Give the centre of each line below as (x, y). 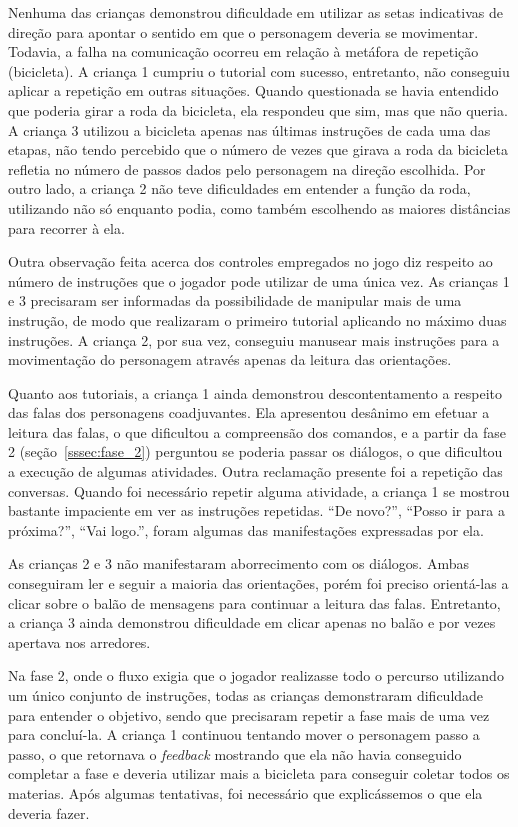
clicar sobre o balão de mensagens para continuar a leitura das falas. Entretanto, (254, 602)
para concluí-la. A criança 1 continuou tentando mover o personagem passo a (244, 734)
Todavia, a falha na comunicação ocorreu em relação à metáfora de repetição (243, 51)
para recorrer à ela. (66, 227)
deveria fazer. (49, 812)
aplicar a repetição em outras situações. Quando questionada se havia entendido (253, 90)
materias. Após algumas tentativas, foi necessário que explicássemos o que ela (245, 792)
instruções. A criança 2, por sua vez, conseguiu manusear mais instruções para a (254, 339)
